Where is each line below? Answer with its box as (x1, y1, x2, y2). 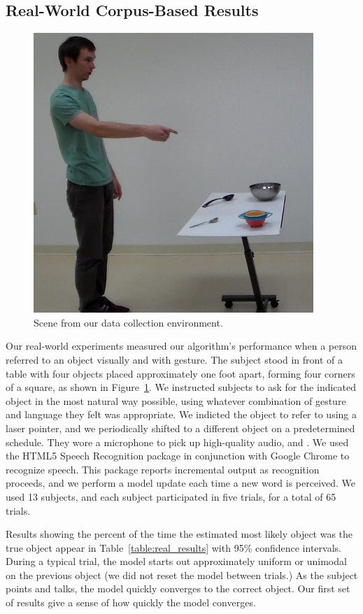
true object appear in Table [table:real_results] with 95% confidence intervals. (6, 540, 341, 555)
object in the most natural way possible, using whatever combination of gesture (6, 393, 346, 408)
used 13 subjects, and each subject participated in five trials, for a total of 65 (6, 489, 336, 504)
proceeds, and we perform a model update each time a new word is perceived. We (6, 476, 356, 490)
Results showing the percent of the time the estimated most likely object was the (6, 527, 353, 541)
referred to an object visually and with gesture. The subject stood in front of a (6, 352, 343, 366)
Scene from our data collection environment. (34, 315, 223, 329)
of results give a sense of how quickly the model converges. (6, 595, 256, 610)
